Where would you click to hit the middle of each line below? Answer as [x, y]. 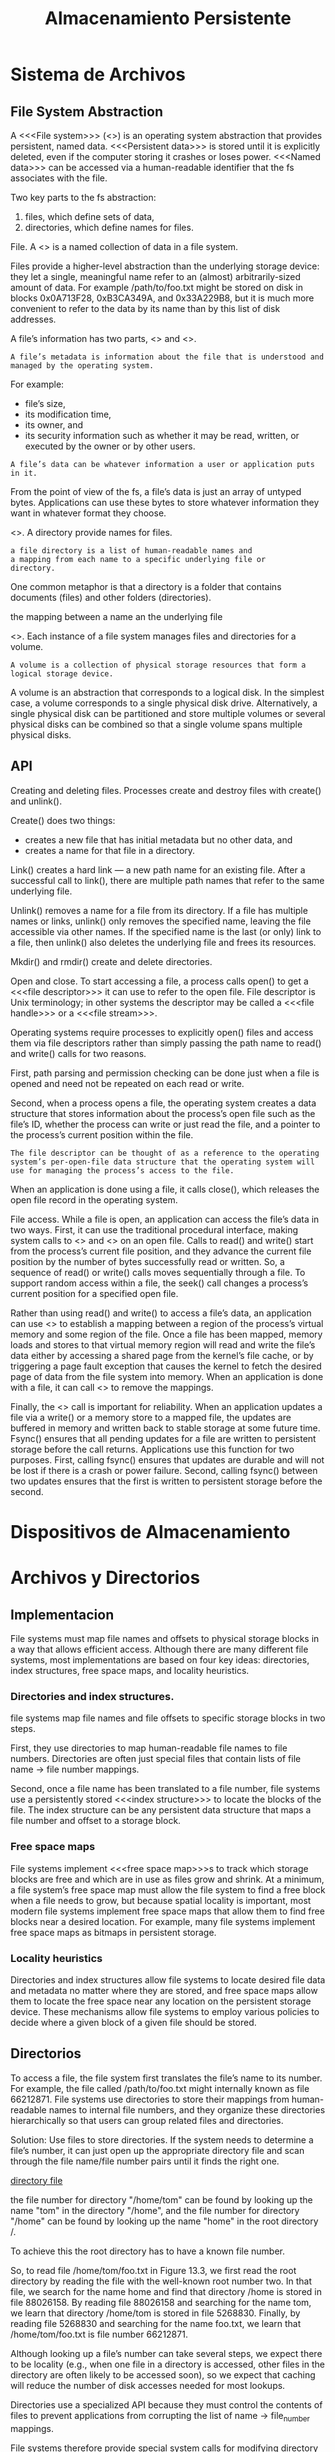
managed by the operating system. [82, 366]
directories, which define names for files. [109, 227]
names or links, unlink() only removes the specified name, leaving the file [161, 921]
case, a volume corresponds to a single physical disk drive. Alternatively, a [164, 703]
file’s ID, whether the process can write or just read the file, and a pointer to [165, 1124]
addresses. [33, 319]
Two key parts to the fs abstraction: [83, 197]
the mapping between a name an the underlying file [116, 616]
